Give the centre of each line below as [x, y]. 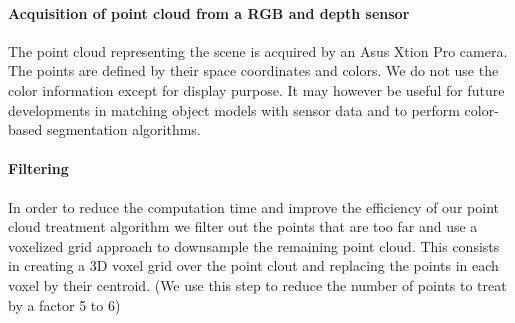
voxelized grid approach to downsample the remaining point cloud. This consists [254, 245]
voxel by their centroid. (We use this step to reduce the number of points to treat [257, 284]
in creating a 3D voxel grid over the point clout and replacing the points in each [253, 265]
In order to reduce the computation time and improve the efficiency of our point [253, 206]
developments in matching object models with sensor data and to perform [234, 109]
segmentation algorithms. [123, 129]
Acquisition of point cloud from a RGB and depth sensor [209, 12]
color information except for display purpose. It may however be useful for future [256, 89]
